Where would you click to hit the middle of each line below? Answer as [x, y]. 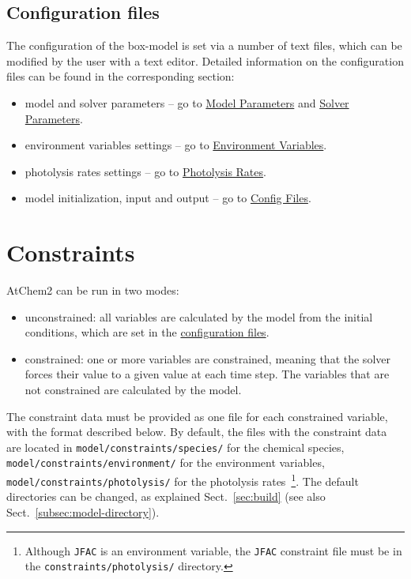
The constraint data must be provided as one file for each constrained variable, [197, 416]
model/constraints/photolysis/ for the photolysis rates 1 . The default [183, 480]
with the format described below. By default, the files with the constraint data [197, 432]
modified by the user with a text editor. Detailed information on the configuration [205, 60]
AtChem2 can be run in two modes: [93, 290]
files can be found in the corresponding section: [121, 76]
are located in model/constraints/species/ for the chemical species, [175, 447]
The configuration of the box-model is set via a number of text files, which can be [204, 45]
